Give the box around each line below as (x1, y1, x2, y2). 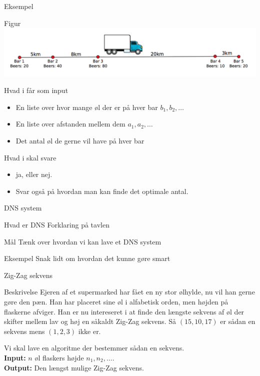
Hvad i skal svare (4, 152, 56, 162)
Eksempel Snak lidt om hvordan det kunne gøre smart (4, 253, 170, 263)
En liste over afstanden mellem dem (15, 118, 125, 129)
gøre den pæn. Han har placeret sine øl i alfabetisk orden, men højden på (4, 296, 228, 306)
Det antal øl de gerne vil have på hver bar (15, 135, 144, 146)
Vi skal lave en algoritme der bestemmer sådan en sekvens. (4, 342, 184, 353)
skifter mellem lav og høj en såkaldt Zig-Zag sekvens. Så (4, 316, 176, 326)
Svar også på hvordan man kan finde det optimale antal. (15, 185, 188, 196)
